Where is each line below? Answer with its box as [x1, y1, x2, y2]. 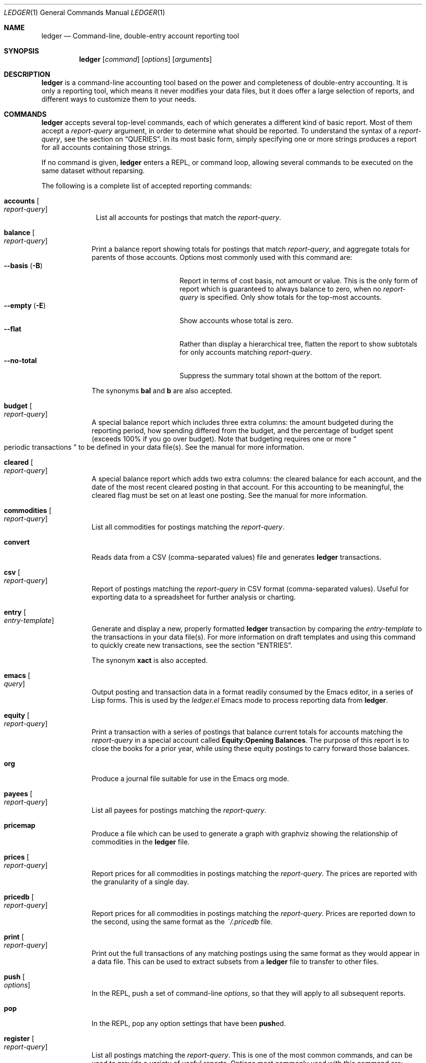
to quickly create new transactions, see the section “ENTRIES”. [91, 641, 292, 649]
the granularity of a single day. [91, 878, 189, 886]
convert [4, 538, 30, 546]
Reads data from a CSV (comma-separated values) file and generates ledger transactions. [91, 553, 382, 561]
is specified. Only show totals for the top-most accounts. [200, 293, 382, 301]
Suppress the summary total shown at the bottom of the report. [179, 371, 382, 380]
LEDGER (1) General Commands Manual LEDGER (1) [4, 8, 165, 17]
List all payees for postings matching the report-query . [91, 806, 266, 814]
